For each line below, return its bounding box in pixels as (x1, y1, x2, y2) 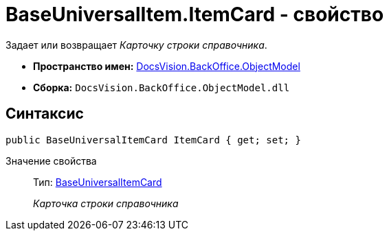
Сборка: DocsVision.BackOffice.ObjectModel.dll (33, 81, 290, 93)
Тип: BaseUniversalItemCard (33, 176, 162, 188)
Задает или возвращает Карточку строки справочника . (5, 38, 267, 51)
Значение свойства (5, 154, 97, 167)
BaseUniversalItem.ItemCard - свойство (5, 3, 384, 26)
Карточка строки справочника (33, 197, 179, 209)
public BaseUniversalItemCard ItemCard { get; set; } (5, 134, 301, 145)
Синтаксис (5, 105, 84, 123)
